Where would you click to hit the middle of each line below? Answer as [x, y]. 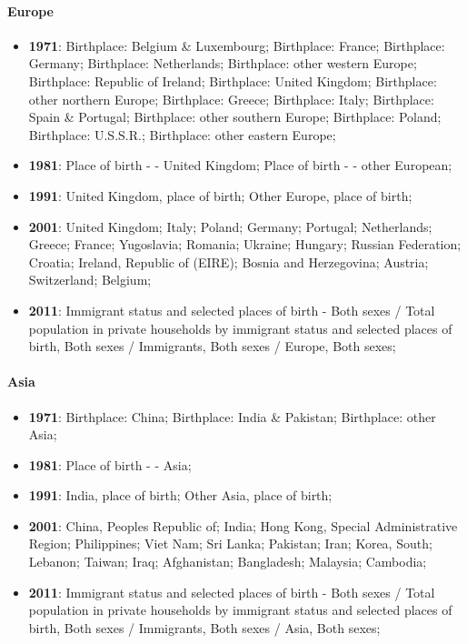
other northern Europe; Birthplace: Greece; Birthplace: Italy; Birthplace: [231, 99]
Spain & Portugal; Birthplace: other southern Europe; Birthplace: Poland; [235, 117]
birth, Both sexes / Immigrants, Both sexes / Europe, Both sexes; [212, 346]
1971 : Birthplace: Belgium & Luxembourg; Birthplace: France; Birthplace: [237, 45]
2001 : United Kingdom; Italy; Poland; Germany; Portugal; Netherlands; [230, 226]
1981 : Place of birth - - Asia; [110, 464]
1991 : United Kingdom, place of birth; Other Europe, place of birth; [220, 195]
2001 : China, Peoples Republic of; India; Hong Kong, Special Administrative [243, 525]
